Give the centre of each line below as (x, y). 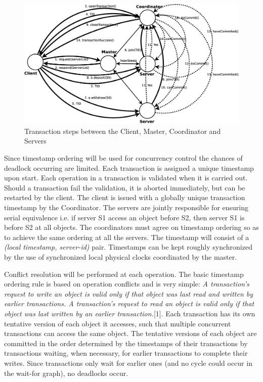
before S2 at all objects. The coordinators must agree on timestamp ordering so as (131, 227)
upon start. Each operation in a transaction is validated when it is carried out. (126, 178)
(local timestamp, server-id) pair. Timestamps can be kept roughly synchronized (128, 247)
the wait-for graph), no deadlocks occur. (66, 373)
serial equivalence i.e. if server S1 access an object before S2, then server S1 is (124, 217)
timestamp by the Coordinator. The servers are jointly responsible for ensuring (126, 207)
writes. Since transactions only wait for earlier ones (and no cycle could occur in (128, 363)
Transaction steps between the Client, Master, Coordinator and (123, 131)
